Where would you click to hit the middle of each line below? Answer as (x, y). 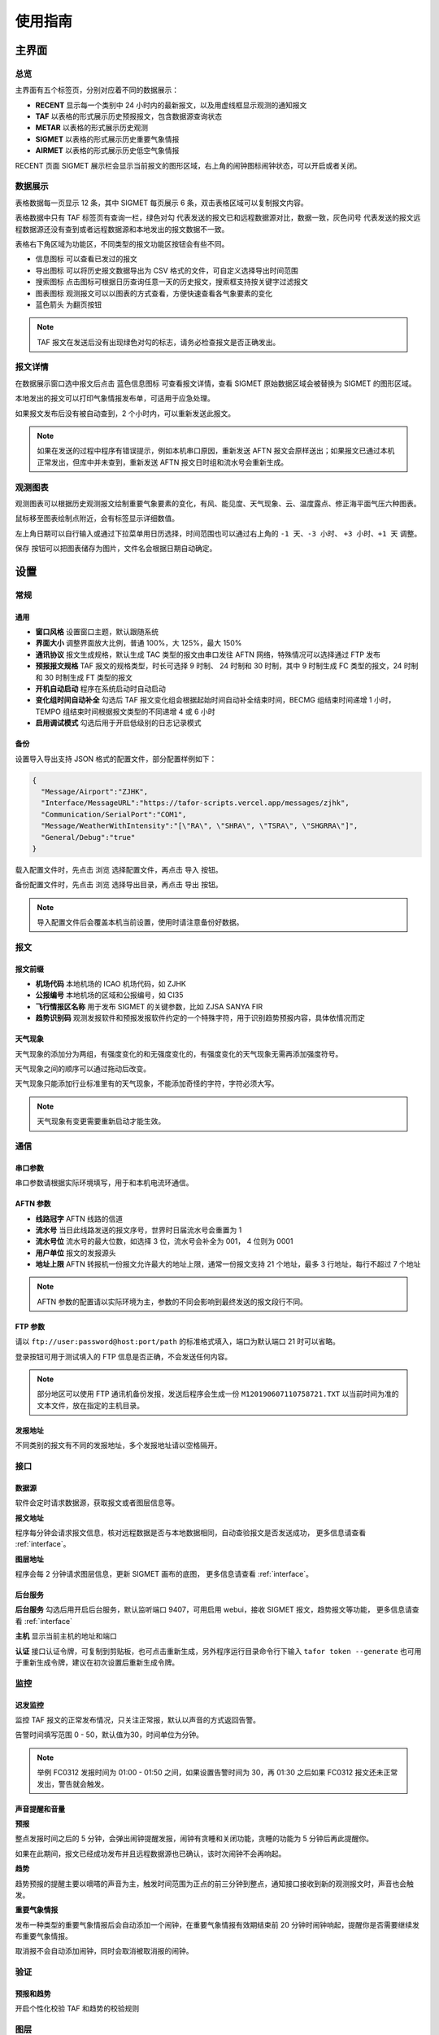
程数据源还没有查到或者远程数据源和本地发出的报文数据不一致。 (122, 229)
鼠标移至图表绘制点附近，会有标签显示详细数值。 (97, 519)
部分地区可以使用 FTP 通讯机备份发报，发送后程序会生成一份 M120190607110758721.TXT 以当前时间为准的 (218, 1394)
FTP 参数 (30, 1326)
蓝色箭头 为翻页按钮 (68, 304)
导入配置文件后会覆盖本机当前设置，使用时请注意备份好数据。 (140, 922)
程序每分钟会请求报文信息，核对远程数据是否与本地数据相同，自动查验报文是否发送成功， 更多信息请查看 (190, 1532)
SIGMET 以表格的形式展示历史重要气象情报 (107, 139)
